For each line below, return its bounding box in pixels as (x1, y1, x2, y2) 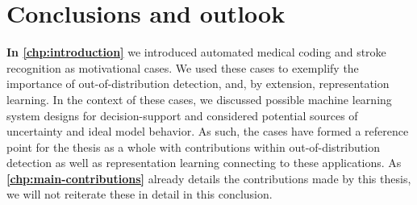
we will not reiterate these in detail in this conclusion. (6, 186, 273, 203)
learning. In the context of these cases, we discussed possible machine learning (6, 90, 392, 107)
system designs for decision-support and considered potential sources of (6, 107, 358, 123)
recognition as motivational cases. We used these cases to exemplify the (6, 59, 359, 76)
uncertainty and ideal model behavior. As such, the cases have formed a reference (6, 123, 409, 140)
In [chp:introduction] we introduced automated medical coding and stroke (6, 44, 386, 61)
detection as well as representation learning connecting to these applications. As (6, 154, 402, 171)
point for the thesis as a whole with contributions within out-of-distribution (6, 138, 380, 155)
